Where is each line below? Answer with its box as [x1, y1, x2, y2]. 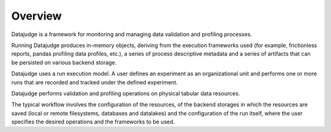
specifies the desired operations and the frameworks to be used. [11, 118, 175, 125]
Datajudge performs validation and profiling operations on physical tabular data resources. [11, 89, 240, 97]
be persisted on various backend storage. [11, 59, 117, 66]
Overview [11, 9, 62, 23]
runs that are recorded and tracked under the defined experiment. [11, 78, 178, 86]
